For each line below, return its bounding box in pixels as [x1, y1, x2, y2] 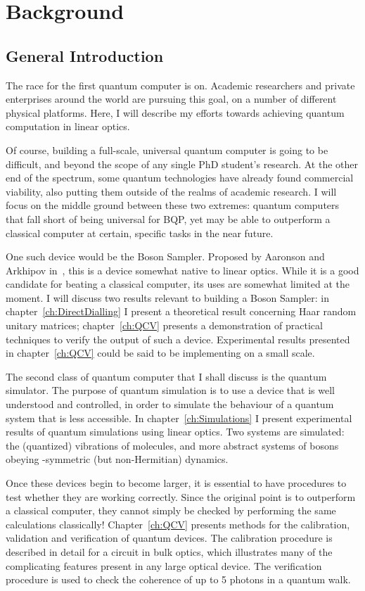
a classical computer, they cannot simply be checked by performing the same [6, 503, 336, 518]
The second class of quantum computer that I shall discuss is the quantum [6, 369, 327, 383]
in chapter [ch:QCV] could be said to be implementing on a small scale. [6, 345, 315, 360]
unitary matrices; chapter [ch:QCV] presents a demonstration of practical [6, 318, 323, 333]
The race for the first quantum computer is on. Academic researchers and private [6, 77, 355, 92]
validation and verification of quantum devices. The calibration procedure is [6, 530, 333, 545]
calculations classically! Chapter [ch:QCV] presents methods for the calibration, [6, 516, 350, 531]
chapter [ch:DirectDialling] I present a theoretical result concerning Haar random [6, 304, 357, 319]
